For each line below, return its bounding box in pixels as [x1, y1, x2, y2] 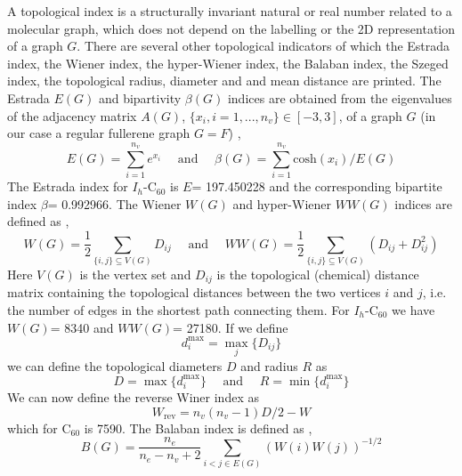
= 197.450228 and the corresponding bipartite [191, 177, 442, 196]
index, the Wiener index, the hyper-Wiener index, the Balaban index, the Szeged [7, 53, 449, 72]
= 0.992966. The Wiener [47, 194, 182, 213]
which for [7, 418, 58, 437]
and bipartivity [98, 88, 182, 107]
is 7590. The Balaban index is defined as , [84, 418, 312, 437]
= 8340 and [50, 318, 114, 336]
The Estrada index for [7, 177, 128, 196]
